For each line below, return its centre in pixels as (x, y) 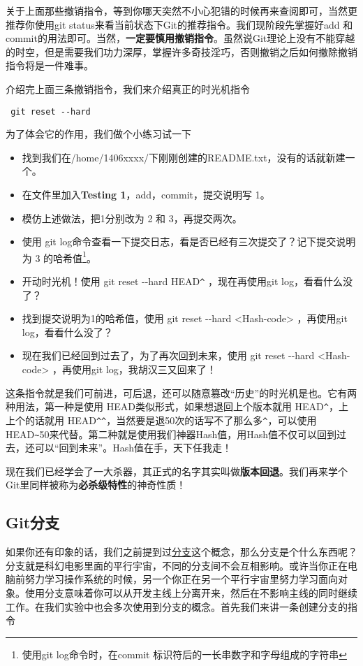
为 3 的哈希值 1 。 (59, 256)
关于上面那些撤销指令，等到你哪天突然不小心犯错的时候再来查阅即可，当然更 (181, 10)
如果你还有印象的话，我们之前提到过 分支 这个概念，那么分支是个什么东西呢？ (181, 552)
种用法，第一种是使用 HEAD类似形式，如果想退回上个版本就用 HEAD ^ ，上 (177, 406)
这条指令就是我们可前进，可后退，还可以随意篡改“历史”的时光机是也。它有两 (181, 392)
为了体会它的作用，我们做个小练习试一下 (98, 134)
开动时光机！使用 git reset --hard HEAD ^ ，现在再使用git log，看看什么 (183, 281)
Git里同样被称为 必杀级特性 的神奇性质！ (96, 485)
